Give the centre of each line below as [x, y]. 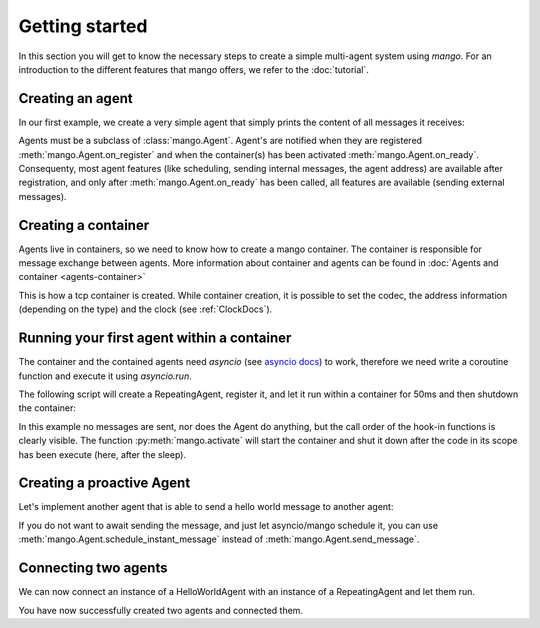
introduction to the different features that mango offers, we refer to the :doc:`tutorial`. [194, 69]
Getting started [83, 26]
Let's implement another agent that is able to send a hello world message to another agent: [206, 507]
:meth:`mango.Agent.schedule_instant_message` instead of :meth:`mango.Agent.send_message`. [219, 539]
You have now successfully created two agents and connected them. [161, 610]
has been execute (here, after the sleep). [102, 454]
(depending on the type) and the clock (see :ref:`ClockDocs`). [145, 309]
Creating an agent [76, 98]
